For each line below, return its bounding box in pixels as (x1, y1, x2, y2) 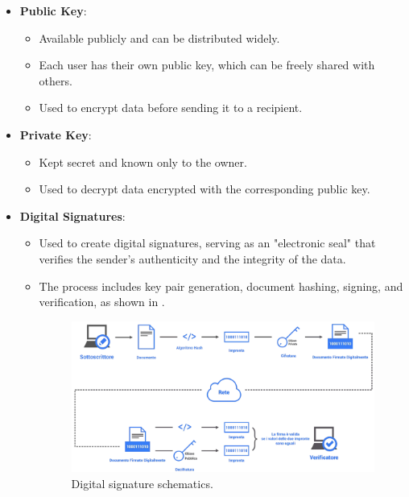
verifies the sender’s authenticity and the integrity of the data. (39, 250, 346, 267)
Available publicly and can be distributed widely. (39, 29, 280, 46)
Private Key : (19, 126, 92, 143)
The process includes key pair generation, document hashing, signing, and (39, 277, 403, 294)
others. (39, 72, 72, 89)
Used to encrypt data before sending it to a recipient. (39, 99, 303, 116)
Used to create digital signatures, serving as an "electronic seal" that (39, 234, 376, 251)
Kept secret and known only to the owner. (39, 153, 247, 170)
